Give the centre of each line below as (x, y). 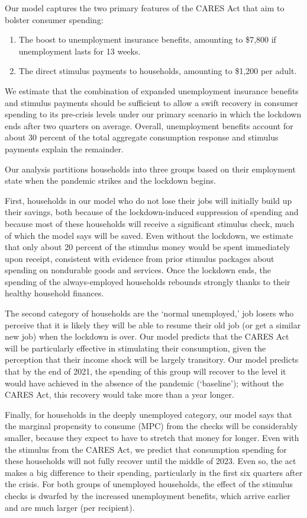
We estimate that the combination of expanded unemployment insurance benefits (152, 90)
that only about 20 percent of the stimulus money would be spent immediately (148, 247)
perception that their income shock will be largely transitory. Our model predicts (152, 359)
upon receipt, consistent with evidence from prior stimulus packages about (140, 258)
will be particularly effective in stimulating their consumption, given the (135, 348)
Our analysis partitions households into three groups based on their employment (150, 169)
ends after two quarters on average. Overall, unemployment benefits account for (149, 125)
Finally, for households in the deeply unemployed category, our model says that (148, 414)
